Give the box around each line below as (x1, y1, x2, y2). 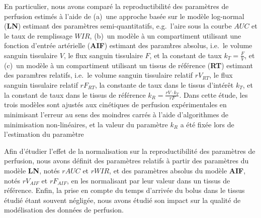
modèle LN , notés (4, 165, 60, 175)
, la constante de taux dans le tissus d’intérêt (95, 79, 234, 90)
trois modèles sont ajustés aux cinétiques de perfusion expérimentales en (4, 99, 227, 110)
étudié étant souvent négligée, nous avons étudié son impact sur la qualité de (4, 194, 241, 205)
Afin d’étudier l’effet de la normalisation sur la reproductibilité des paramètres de (4, 145, 255, 156)
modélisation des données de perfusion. (4, 204, 124, 215)
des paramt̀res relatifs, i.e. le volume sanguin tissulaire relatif (4, 70, 193, 80)
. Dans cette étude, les (179, 89, 248, 100)
